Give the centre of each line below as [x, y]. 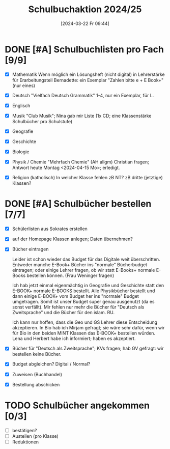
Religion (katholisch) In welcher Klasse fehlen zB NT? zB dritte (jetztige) [88, 178]
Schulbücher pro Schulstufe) [42, 121]
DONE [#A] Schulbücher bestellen [78, 204]
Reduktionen [25, 442]
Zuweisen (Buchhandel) [37, 374]
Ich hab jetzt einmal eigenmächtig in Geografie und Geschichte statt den [88, 286]
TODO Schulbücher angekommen [77, 405]
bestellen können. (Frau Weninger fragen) [70, 275]
